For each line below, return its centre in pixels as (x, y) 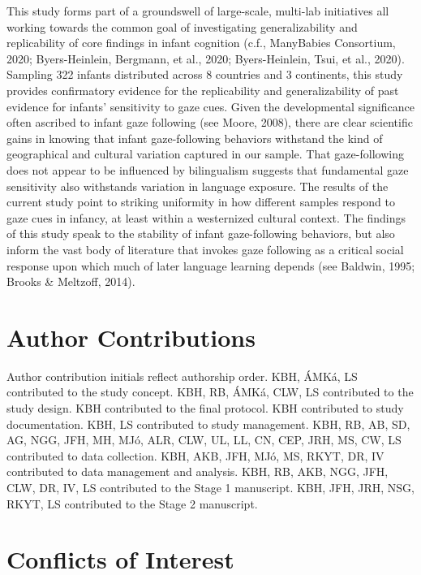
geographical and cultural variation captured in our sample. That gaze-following (205, 154)
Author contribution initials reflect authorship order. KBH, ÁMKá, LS (182, 376)
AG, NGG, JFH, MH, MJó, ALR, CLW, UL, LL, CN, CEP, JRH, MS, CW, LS (204, 440)
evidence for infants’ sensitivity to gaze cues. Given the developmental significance (210, 106)
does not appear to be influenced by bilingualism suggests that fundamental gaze (208, 169)
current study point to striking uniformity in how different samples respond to (201, 202)
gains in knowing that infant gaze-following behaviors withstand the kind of (195, 138)
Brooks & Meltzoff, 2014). (71, 281)
